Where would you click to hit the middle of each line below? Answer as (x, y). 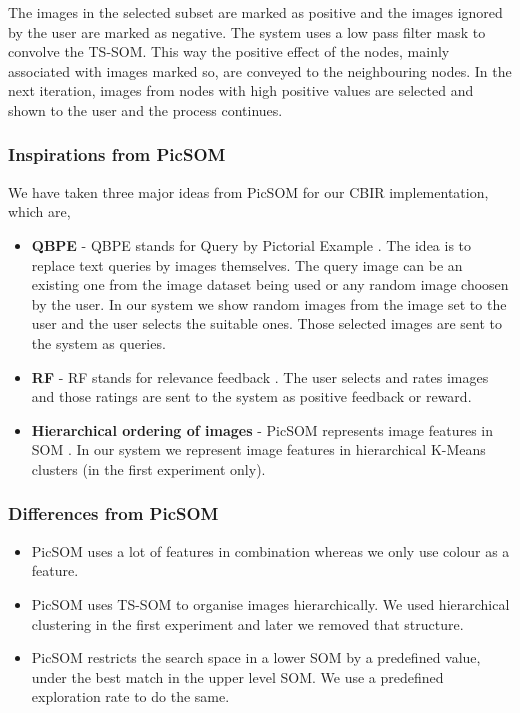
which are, (39, 211)
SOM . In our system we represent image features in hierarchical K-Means (258, 449)
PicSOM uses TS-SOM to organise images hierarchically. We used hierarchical (270, 603)
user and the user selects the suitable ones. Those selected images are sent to (266, 323)
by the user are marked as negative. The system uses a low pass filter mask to (247, 31)
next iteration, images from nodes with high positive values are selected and (241, 90)
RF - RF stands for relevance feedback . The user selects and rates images (260, 376)
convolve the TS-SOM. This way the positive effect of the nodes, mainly (229, 51)
